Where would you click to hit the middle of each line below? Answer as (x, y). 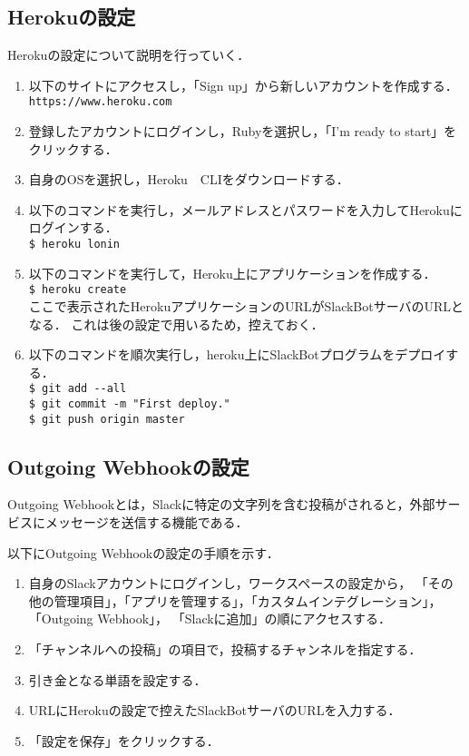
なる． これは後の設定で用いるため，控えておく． (176, 324)
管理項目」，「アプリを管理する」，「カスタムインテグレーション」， (248, 600)
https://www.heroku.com (100, 102)
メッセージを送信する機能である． (147, 522)
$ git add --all (78, 389)
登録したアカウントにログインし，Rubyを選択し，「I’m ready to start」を (243, 131)
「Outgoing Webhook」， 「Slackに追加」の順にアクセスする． (210, 619)
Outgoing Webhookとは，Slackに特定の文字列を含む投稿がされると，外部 (221, 504)
